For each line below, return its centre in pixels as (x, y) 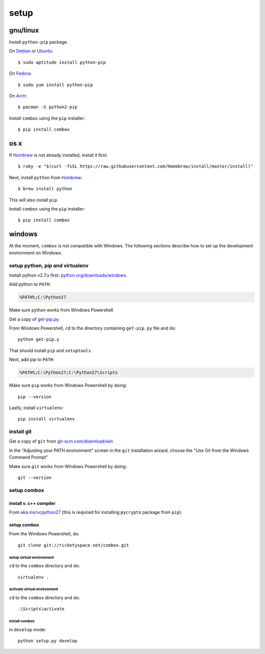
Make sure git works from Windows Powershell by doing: (68, 466)
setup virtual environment (31, 557)
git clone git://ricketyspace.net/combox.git (74, 545)
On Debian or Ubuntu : (31, 51)
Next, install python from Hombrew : (46, 178)
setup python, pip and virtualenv (49, 266)
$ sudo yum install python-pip (55, 85)
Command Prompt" (29, 457)
